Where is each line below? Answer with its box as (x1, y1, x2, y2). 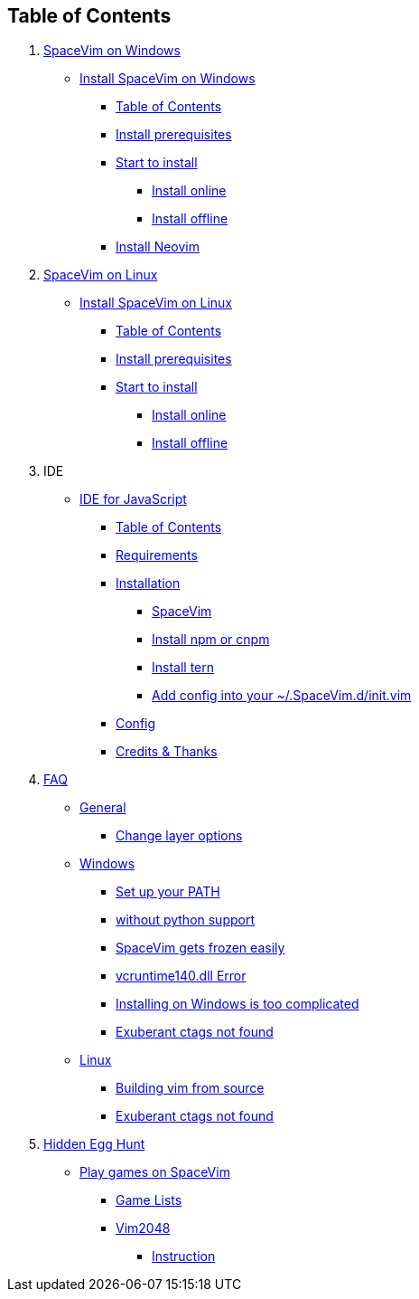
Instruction (152, 1248, 216, 1265)
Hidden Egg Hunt (43, 1136, 145, 1152)
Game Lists (116, 1192, 182, 1209)
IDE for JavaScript (79, 491, 187, 507)
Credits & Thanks (116, 744, 218, 760)
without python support (116, 912, 256, 928)
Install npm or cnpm (152, 631, 270, 648)
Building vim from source (116, 1080, 265, 1096)
